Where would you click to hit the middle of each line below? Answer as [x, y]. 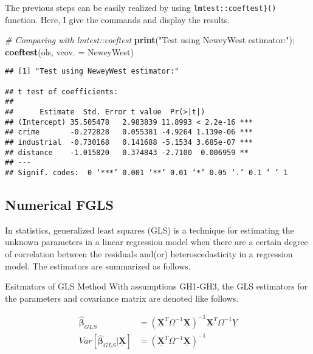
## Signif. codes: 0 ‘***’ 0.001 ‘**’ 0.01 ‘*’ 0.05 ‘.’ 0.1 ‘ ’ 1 [146, 173]
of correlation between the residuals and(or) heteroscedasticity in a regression [149, 254]
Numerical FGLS [59, 205]
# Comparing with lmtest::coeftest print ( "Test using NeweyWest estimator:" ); [150, 40]
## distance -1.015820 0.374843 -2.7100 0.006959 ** [127, 152]
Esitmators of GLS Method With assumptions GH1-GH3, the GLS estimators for [156, 286]
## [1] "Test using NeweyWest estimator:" [92, 71]
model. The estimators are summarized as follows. [98, 265]
